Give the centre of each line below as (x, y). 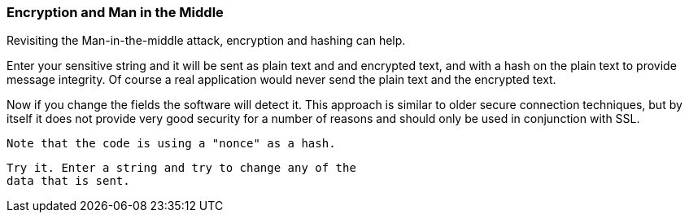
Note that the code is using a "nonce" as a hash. (171, 144)
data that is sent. (68, 181)
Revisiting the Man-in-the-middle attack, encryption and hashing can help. (206, 41)
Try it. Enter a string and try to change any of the (181, 168)
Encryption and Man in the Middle (115, 12)
